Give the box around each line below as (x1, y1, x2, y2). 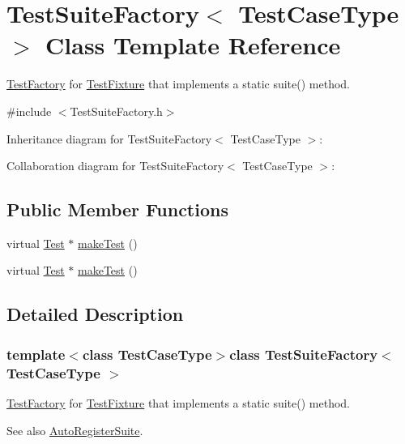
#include (6, 102, 52, 119)
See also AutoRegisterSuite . (6, 421, 143, 438)
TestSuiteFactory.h (70, 102, 163, 119)
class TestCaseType (82, 344, 212, 364)
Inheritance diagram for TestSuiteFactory (6, 130, 212, 147)
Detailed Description (6, 301, 184, 327)
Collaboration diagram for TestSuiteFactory (6, 157, 224, 174)
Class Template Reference (45, 28, 341, 62)
